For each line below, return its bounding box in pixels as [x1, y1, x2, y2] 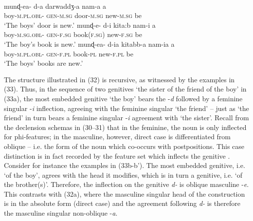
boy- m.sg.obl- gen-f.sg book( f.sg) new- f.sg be [4, 29, 143, 39]
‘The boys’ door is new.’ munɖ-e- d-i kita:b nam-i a [4, 19, 156, 30]
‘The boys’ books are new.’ [4, 58, 83, 68]
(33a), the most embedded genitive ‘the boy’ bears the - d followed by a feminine [4, 93, 243, 103]
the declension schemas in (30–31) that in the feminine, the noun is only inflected [4, 122, 247, 132]
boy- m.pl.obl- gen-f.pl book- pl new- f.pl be [4, 48, 133, 58]
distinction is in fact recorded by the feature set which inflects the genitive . [4, 150, 230, 161]
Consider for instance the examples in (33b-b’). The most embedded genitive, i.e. [4, 160, 245, 170]
